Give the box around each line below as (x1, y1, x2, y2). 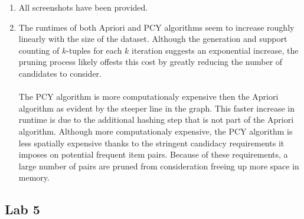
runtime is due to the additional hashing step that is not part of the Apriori (18, 113, 294, 126)
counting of (18, 44, 60, 56)
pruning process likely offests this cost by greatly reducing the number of (18, 55, 283, 68)
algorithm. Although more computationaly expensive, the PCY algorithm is (18, 125, 293, 137)
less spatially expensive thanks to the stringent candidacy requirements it (18, 136, 285, 149)
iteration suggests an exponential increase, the (132, 44, 299, 56)
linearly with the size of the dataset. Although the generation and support (18, 32, 287, 45)
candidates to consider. (18, 67, 102, 79)
